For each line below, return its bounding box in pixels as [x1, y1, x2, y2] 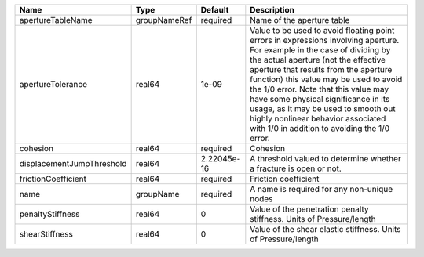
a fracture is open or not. [250, 163, 342, 174]
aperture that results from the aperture [250, 64, 393, 74]
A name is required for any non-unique [250, 184, 393, 194]
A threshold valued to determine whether [250, 154, 402, 164]
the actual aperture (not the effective [250, 55, 386, 65]
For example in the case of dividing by [250, 45, 391, 55]
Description [250, 5, 294, 15]
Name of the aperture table [250, 15, 350, 25]
